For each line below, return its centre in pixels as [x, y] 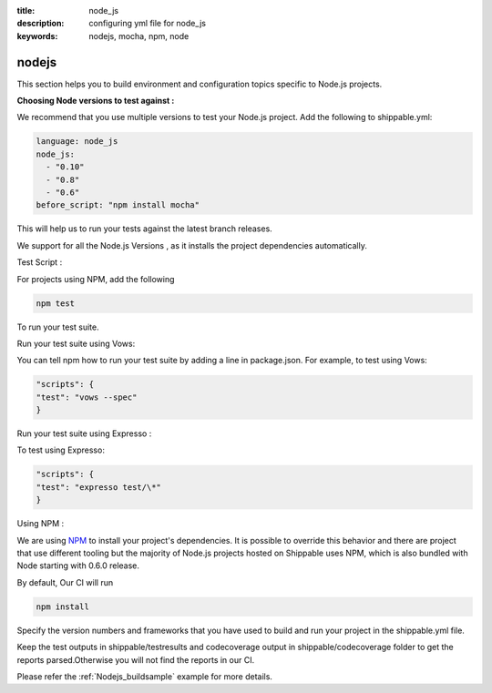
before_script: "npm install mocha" [118, 205]
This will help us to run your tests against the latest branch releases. [144, 229]
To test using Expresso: [61, 450]
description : [41, 24]
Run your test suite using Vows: [76, 343]
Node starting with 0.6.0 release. [78, 566]
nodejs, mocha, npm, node [139, 36]
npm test [56, 303]
